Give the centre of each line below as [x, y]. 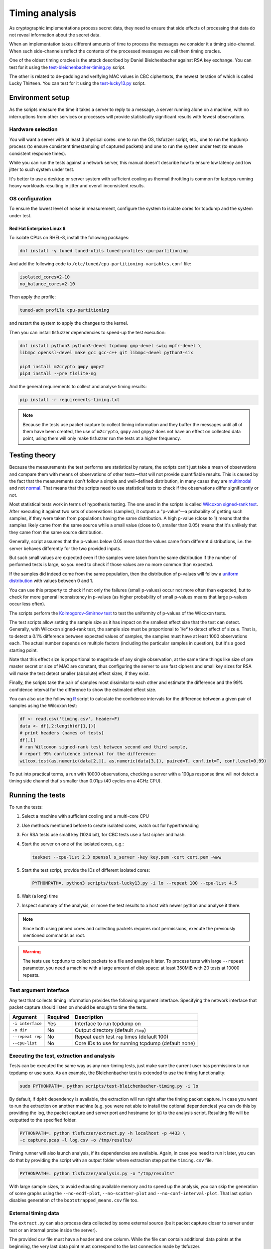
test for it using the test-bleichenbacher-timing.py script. [67, 67]
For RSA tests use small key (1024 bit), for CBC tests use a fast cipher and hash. [104, 835]
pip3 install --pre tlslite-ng [58, 374]
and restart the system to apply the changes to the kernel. [69, 323]
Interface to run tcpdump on [108, 1023]
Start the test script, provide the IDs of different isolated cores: [86, 870]
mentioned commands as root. [54, 936]
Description [89, 1017]
